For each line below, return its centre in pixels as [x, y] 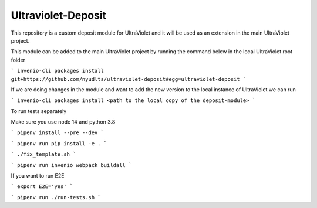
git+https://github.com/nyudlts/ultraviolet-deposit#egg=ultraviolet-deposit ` [129, 79]
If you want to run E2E [38, 176]
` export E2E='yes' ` [42, 187]
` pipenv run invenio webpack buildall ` [71, 165]
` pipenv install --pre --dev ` [57, 133]
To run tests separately [39, 111]
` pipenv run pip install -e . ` [59, 143]
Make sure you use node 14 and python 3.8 [63, 122]
